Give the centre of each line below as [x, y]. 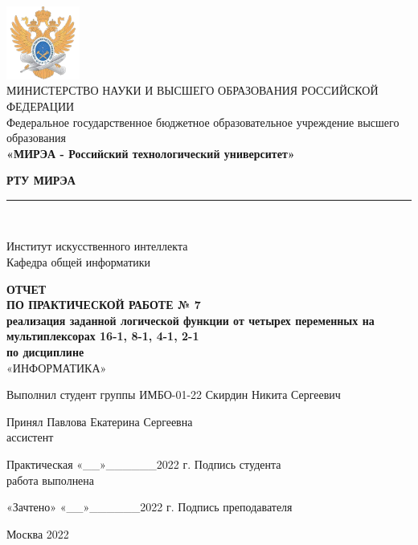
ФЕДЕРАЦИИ [41, 106]
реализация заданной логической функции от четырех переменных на [191, 320]
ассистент [30, 437]
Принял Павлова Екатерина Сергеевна [100, 421]
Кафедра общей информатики [79, 262]
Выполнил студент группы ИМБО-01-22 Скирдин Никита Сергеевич [174, 395]
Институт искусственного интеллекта [97, 246]
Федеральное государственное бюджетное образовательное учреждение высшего [203, 122]
